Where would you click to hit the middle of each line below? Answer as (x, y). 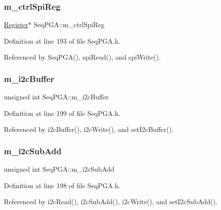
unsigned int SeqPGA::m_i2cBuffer (56, 97)
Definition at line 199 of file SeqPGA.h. (62, 113)
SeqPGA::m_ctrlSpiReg (69, 24)
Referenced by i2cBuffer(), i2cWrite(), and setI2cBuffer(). (89, 129)
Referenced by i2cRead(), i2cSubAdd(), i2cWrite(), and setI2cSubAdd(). (111, 202)
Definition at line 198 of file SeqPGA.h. (62, 185)
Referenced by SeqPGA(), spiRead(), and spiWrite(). (82, 57)
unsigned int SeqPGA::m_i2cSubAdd (59, 169)
